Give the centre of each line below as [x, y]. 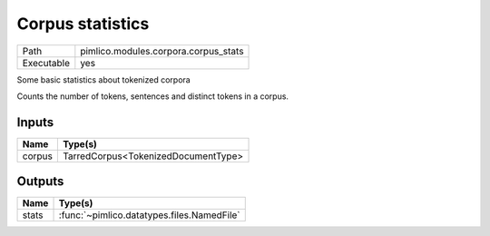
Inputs [35, 122]
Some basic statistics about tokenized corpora [103, 79]
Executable [46, 63]
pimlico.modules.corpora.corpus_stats [162, 51]
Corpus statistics [83, 24]
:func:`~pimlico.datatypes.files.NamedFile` [149, 215]
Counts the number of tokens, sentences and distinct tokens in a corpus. [153, 96]
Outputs [40, 182]
